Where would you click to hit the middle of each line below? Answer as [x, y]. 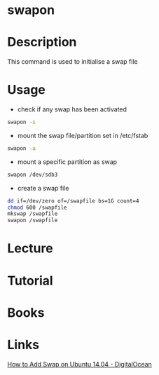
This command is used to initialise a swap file [72, 62]
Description [42, 42]
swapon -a [22, 148]
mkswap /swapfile [33, 214]
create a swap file [43, 188]
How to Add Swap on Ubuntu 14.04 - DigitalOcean [79, 364]
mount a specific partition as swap [67, 162]
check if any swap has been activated [72, 109]
